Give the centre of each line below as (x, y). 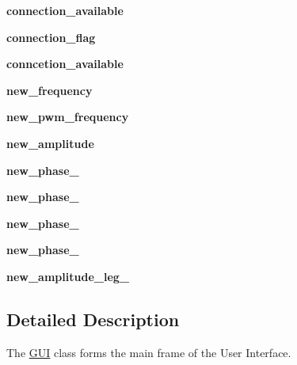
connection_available (65, 10)
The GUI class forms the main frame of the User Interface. (149, 352)
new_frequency (49, 90)
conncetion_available (65, 64)
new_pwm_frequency (68, 117)
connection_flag (51, 37)
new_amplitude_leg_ (68, 276)
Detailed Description (93, 319)
